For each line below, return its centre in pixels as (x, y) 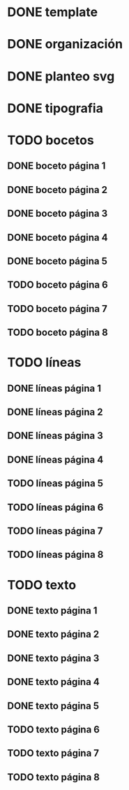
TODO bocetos (51, 140)
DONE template (53, 12)
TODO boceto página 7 (58, 309)
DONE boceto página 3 (58, 214)
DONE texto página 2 (53, 634)
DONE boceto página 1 (56, 166)
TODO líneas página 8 (55, 555)
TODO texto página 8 (53, 777)
